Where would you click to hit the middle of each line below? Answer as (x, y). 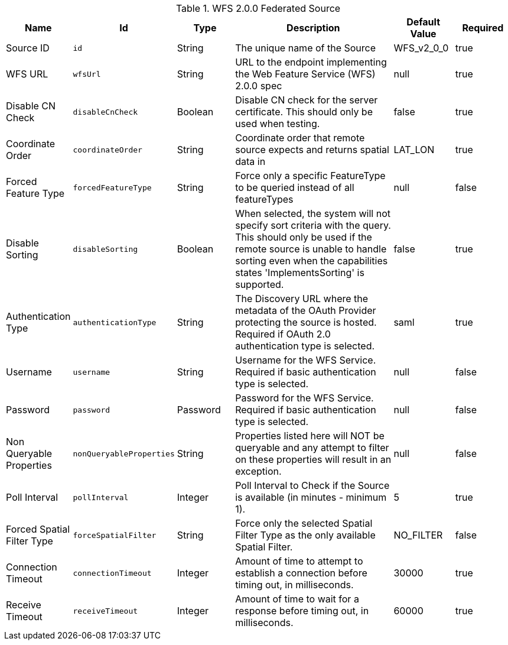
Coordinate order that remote (300, 138)
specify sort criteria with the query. (313, 225)
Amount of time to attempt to (299, 561)
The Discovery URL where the (302, 299)
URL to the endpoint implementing (311, 62)
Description (313, 28)
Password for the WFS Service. (305, 398)
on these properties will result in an (313, 459)
